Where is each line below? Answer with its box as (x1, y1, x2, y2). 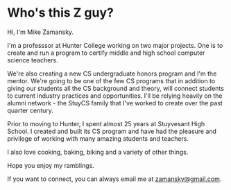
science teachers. (7, 55, 59, 64)
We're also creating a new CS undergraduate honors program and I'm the (7, 69, 217, 78)
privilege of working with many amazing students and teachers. (7, 134, 189, 143)
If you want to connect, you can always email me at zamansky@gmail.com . (7, 175, 222, 183)
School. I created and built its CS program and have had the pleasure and (7, 127, 217, 135)
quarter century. (7, 106, 54, 114)
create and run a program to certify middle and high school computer (7, 49, 205, 57)
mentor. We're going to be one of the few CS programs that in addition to (7, 76, 216, 85)
